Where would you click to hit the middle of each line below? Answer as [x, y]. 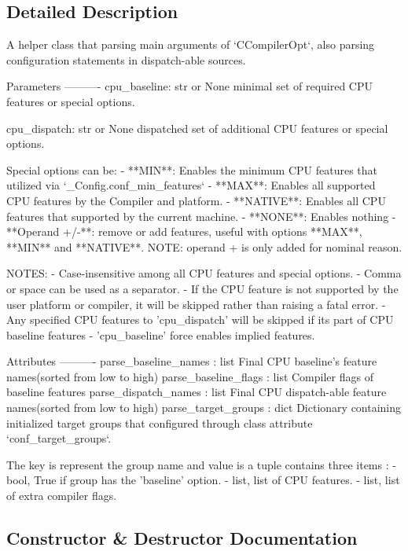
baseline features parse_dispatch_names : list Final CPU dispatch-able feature [197, 392]
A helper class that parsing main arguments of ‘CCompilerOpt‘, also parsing [191, 44]
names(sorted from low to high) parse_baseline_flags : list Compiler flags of [190, 376]
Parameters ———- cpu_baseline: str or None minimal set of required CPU [190, 86]
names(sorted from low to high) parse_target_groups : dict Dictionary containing [204, 408]
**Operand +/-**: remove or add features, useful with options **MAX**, [184, 231]
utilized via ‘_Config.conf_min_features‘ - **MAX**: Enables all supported [191, 185]
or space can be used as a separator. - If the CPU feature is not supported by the [202, 288]
